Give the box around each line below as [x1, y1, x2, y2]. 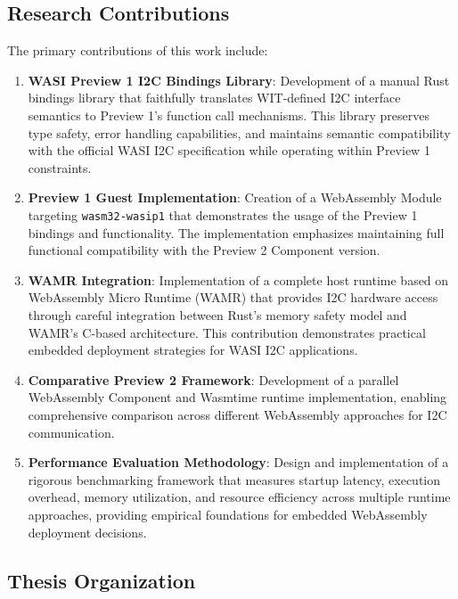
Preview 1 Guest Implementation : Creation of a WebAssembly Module [28, 188, 442, 207]
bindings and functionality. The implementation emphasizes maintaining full [28, 223, 445, 242]
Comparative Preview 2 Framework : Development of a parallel [28, 370, 399, 389]
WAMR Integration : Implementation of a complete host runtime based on [28, 270, 449, 289]
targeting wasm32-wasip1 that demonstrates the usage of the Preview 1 [28, 205, 418, 224]
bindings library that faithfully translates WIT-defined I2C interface [28, 88, 401, 107]
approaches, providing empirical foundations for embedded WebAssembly [28, 505, 428, 523]
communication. [28, 423, 115, 441]
